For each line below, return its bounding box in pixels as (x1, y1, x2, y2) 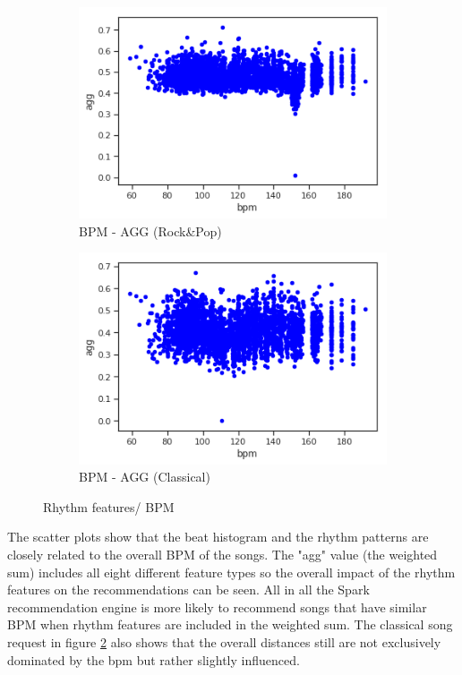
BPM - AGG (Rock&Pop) (79, 221, 222, 240)
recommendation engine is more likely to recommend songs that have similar (7, 597, 427, 616)
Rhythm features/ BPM (43, 497, 175, 516)
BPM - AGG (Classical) (79, 467, 210, 486)
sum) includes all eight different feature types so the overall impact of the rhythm (7, 562, 456, 581)
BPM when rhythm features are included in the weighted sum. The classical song (7, 615, 453, 634)
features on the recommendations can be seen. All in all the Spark (7, 580, 370, 599)
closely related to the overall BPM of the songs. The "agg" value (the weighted (7, 545, 438, 563)
